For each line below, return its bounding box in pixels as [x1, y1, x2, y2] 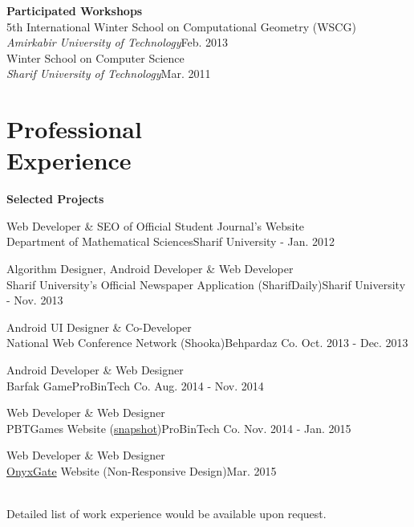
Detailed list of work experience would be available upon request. [6, 505, 327, 522]
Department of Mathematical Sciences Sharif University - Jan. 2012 [6, 233, 335, 250]
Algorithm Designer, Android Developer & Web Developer [6, 260, 294, 277]
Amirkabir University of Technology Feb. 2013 [6, 34, 229, 51]
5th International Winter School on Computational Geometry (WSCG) [6, 18, 356, 35]
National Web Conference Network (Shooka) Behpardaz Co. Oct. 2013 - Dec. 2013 [6, 334, 408, 351]
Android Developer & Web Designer [6, 362, 184, 378]
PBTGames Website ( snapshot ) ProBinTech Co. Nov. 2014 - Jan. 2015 [6, 419, 351, 436]
